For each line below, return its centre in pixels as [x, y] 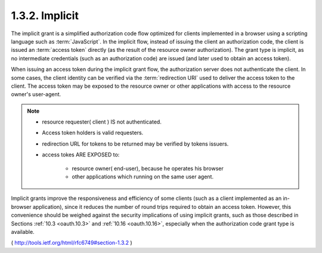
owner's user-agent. [36, 94]
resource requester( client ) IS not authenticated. [102, 122]
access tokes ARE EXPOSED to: [81, 155]
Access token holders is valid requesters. [93, 133]
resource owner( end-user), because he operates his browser [148, 168]
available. [23, 232]
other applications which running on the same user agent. [143, 177]
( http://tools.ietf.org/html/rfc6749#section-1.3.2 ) [72, 243]
